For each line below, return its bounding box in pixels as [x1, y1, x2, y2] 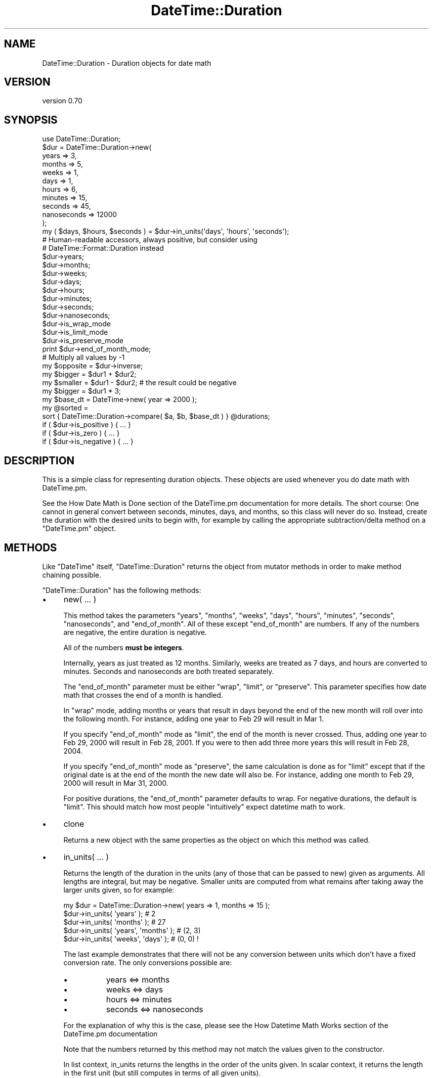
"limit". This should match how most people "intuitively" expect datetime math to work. [63, 802, 346, 811]
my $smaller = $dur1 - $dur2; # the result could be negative [42, 378, 237, 387]
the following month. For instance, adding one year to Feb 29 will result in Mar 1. [63, 714, 324, 723]
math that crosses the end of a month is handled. [63, 690, 223, 699]
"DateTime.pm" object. [42, 524, 116, 533]
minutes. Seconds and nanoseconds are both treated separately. [63, 667, 274, 675]
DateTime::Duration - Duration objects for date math [42, 58, 211, 67]
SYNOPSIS [4, 113, 58, 126]
